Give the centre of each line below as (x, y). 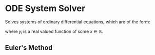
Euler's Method (29, 48)
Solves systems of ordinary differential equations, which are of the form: (77, 22)
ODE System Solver (45, 8)
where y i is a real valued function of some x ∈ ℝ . (54, 32)
